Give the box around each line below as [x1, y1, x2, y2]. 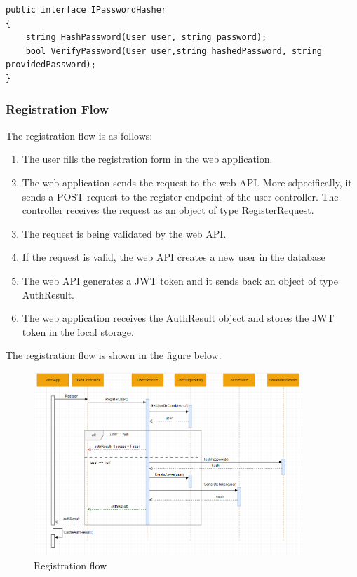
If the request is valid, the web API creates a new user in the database [22, 250, 325, 264]
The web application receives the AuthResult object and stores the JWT [22, 311, 335, 325]
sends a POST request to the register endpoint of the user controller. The [22, 189, 339, 203]
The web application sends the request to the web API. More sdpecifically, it [22, 175, 352, 189]
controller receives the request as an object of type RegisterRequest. [22, 203, 314, 217]
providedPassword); [6, 60, 96, 70]
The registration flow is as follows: [6, 128, 153, 142]
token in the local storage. [22, 324, 134, 339]
